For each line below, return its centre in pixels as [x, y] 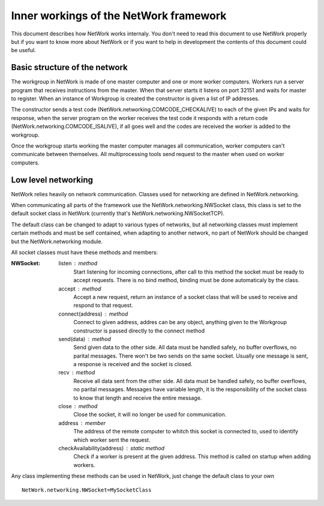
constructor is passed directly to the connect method [139, 331]
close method [78, 406]
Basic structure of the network [70, 68]
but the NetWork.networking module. [57, 241]
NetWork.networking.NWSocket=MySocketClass [87, 490]
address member [82, 423]
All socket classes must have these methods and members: [85, 252]
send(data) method [85, 339]
